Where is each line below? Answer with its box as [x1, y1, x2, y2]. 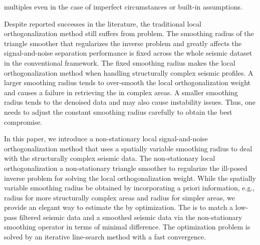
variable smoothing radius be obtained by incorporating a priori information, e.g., [4, 182, 255, 193]
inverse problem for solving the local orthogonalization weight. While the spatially [4, 172, 256, 183]
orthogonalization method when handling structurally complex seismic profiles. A [4, 67, 253, 78]
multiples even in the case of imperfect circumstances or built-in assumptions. [4, 2, 242, 12]
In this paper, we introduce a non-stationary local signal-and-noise [4, 133, 208, 144]
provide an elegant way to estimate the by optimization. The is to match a [4, 202, 233, 212]
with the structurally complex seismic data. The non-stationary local [4, 153, 215, 163]
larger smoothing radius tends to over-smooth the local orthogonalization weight [4, 77, 251, 88]
